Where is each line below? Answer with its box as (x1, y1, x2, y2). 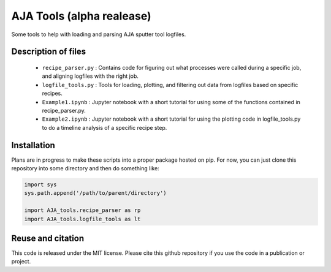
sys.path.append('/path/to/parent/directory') (24, 190, 167, 197)
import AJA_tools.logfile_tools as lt (24, 215, 141, 222)
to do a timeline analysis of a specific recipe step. (42, 124, 167, 131)
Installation (11, 140, 55, 150)
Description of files (11, 47, 86, 57)
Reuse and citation (11, 233, 85, 243)
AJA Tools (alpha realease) (11, 9, 151, 23)
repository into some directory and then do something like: (11, 164, 159, 172)
